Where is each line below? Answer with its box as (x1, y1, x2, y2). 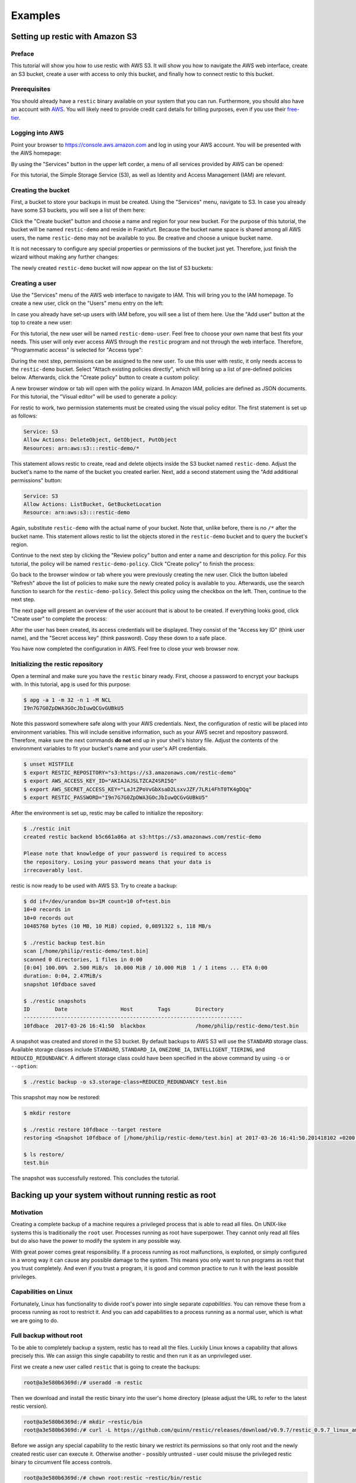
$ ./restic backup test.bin (23, 939, 105, 946)
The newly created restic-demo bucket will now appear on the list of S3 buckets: (11, 264, 213, 271)
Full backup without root (11, 1332, 83, 1340)
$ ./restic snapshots (23, 997, 87, 1004)
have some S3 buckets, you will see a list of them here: (11, 206, 145, 214)
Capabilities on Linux (11, 1288, 74, 1296)
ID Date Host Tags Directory (23, 1005, 224, 1013)
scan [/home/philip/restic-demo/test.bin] (23, 948, 149, 954)
